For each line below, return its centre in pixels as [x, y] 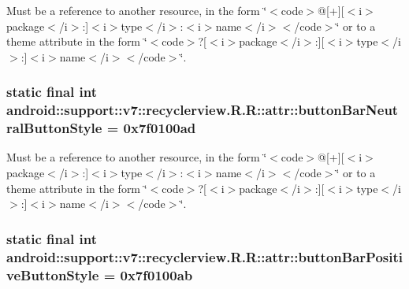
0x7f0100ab [156, 274]
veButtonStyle [53, 274]
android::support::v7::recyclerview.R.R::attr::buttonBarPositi [204, 256]
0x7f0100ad [160, 128]
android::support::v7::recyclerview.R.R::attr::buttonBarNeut [203, 110]
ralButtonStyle [54, 128]
